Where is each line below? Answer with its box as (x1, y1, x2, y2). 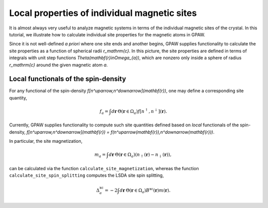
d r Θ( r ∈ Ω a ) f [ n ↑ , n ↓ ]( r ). (111, 107, 167, 115)
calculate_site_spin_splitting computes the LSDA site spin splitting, (9, 172, 164, 178)
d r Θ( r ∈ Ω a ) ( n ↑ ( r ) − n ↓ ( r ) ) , (108, 152, 172, 159)
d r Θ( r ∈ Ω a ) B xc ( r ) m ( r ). (119, 187, 171, 194)
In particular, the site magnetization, (9, 138, 83, 144)
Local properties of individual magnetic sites (9, 7, 197, 18)
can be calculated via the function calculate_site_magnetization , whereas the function (9, 165, 199, 171)
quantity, (9, 95, 27, 101)
